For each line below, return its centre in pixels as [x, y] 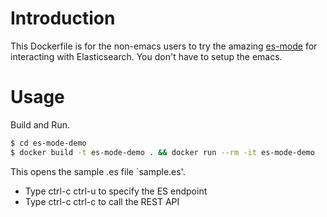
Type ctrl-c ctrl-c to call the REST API [102, 201]
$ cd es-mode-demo [48, 143]
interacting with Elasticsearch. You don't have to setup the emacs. [146, 56]
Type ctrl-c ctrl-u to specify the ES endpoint [116, 191]
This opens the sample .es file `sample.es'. [98, 171]
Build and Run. [40, 124]
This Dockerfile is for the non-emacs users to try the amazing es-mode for [164, 46]
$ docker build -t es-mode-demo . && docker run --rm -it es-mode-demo [162, 152]
